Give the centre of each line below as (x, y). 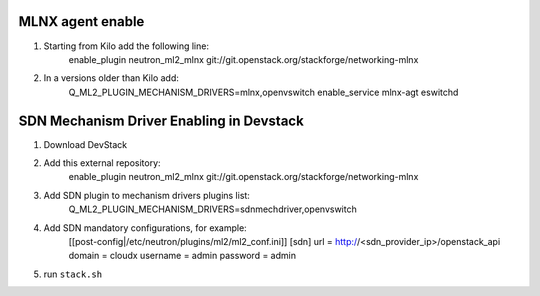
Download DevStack (85, 144)
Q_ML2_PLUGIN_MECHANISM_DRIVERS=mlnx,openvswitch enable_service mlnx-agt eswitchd (263, 92)
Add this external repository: (102, 162)
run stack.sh (73, 274)
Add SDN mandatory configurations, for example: (145, 227)
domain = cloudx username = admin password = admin (182, 256)
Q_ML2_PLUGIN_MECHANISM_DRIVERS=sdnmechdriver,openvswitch (212, 209)
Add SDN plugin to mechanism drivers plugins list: (146, 195)
